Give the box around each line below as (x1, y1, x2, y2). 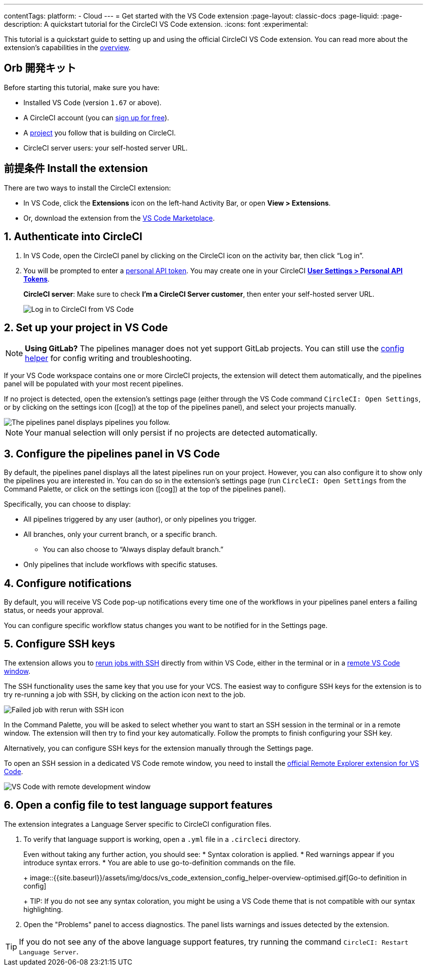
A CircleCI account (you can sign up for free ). (23, 113, 169, 122)
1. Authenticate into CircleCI (4, 230, 143, 243)
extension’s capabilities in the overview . (4, 43, 131, 52)
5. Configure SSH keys (4, 638, 115, 650)
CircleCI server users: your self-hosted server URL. (23, 143, 188, 152)
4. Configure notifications (4, 577, 132, 590)
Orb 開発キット (4, 62, 77, 75)
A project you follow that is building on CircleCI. (23, 128, 176, 137)
